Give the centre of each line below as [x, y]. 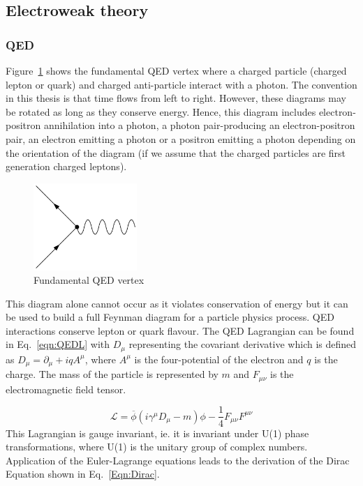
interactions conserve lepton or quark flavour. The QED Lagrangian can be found [180, 330]
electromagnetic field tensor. [66, 389]
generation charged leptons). [66, 166]
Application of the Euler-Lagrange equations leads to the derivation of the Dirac [178, 460]
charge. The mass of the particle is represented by [112, 374]
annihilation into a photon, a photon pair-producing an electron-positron [199, 125]
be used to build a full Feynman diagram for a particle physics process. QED [170, 317]
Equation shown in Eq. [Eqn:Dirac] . [83, 474]
